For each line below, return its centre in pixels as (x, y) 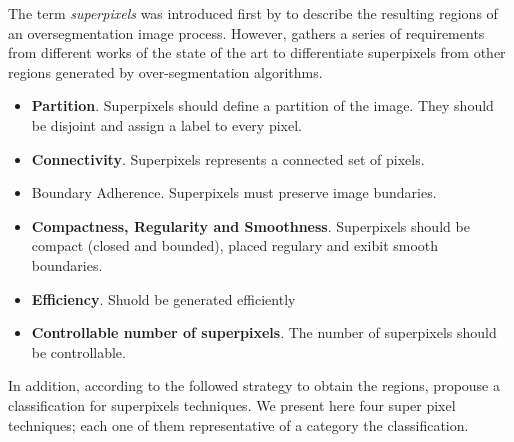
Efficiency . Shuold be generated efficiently (163, 298)
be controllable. (78, 351)
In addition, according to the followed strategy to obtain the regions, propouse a (254, 385)
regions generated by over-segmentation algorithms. (165, 71)
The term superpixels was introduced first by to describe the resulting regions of (253, 13)
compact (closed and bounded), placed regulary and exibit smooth (235, 245)
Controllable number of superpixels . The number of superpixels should (264, 332)
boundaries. (67, 264)
